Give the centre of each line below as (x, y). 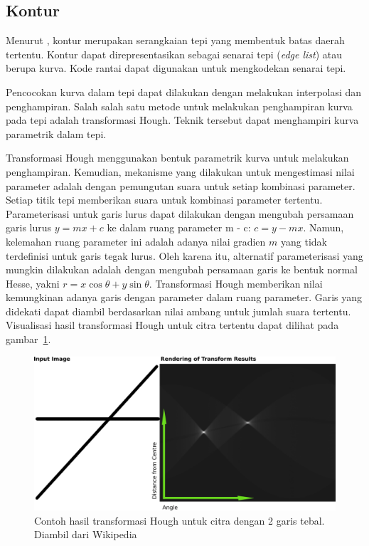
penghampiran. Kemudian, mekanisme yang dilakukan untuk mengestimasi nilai (180, 171)
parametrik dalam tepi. (56, 133)
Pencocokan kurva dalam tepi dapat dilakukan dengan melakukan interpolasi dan (184, 91)
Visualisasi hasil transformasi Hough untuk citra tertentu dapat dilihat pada (172, 325)
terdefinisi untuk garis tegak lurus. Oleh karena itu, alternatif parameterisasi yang (184, 255)
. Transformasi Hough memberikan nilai (236, 283)
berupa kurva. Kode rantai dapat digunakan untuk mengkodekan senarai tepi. (176, 68)
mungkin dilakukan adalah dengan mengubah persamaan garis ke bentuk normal (182, 269)
